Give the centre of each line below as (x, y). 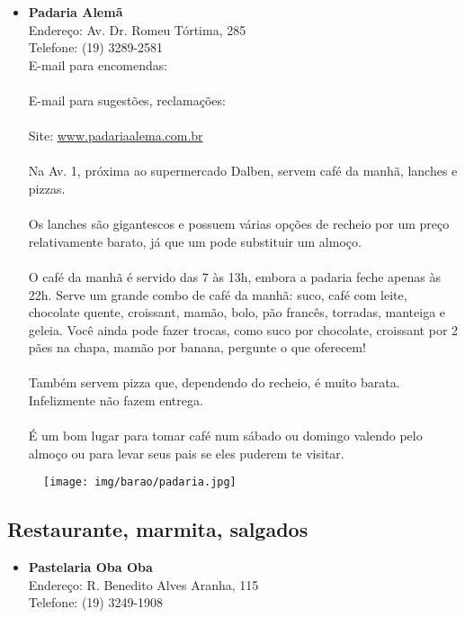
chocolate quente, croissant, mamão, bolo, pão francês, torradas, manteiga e (237, 312)
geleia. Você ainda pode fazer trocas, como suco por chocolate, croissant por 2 (243, 329)
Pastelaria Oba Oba (90, 567)
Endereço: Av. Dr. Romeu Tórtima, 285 (137, 29)
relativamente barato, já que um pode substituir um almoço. (195, 241)
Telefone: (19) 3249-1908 (96, 602)
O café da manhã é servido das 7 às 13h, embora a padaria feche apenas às (234, 276)
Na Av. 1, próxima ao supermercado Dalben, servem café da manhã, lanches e (243, 171)
